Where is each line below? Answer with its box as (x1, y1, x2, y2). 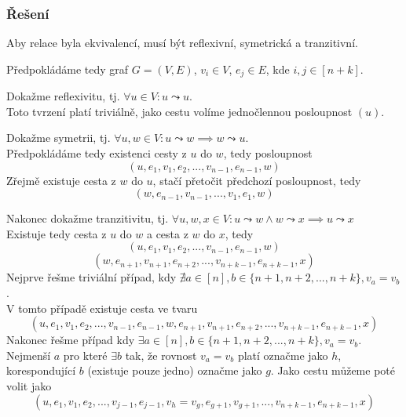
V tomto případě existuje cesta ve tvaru (6, 299, 198, 316)
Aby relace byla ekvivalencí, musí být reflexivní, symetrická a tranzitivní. (6, 34, 358, 51)
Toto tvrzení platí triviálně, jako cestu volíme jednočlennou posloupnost (6, 103, 353, 119)
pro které (63, 346, 108, 363)
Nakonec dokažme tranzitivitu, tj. (6, 210, 169, 227)
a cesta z (146, 225, 188, 241)
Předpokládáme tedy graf (6, 60, 129, 77)
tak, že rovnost (125, 346, 197, 363)
